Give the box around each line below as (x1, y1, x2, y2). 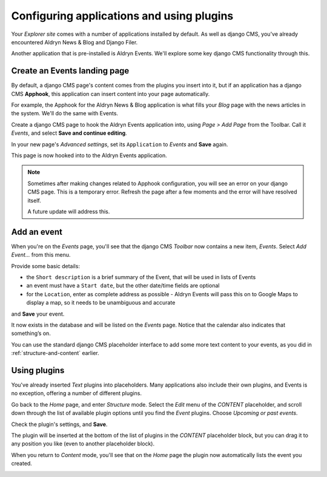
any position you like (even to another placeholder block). (11, 440, 155, 447)
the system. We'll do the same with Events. (11, 110, 118, 117)
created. (11, 460, 33, 467)
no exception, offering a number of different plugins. (11, 390, 142, 397)
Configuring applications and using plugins (11, 9, 234, 22)
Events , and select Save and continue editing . (11, 129, 127, 137)
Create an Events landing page (11, 66, 130, 76)
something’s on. (11, 330, 51, 337)
